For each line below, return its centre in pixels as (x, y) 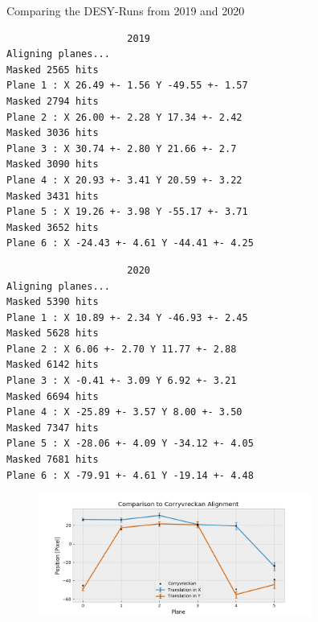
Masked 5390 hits (53, 302)
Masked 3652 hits (53, 227)
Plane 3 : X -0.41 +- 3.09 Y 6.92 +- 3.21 (122, 381)
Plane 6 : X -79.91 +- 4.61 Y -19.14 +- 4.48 (130, 475)
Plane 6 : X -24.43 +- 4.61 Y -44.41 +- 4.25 (130, 243)
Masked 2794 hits (53, 101)
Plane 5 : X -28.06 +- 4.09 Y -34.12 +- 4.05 (130, 444)
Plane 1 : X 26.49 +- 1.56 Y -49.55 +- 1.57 (127, 86)
